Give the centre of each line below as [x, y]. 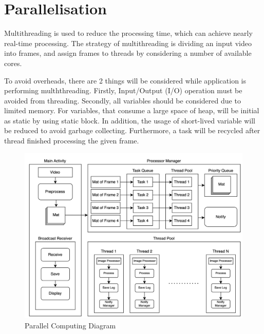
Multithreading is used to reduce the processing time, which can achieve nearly [128, 33]
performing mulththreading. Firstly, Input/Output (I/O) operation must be [123, 90]
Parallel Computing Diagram [70, 325]
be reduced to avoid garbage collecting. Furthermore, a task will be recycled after [132, 130]
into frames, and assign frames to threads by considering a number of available [128, 53]
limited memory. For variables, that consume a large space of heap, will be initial [132, 110]
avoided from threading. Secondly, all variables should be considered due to [122, 100]
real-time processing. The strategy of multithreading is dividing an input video [128, 43]
